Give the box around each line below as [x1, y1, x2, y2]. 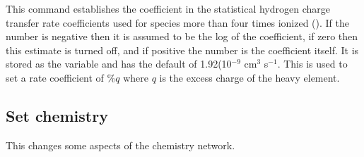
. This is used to [277, 56, 348, 71]
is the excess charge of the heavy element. [159, 70, 340, 84]
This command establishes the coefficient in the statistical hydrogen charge [6, 1, 330, 15]
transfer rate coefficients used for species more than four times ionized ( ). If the [6, 15, 349, 30]
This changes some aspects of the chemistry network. [6, 137, 235, 152]
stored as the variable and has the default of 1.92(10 [6, 56, 232, 71]
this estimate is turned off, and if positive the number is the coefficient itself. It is [6, 42, 359, 57]
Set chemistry [6, 104, 108, 126]
